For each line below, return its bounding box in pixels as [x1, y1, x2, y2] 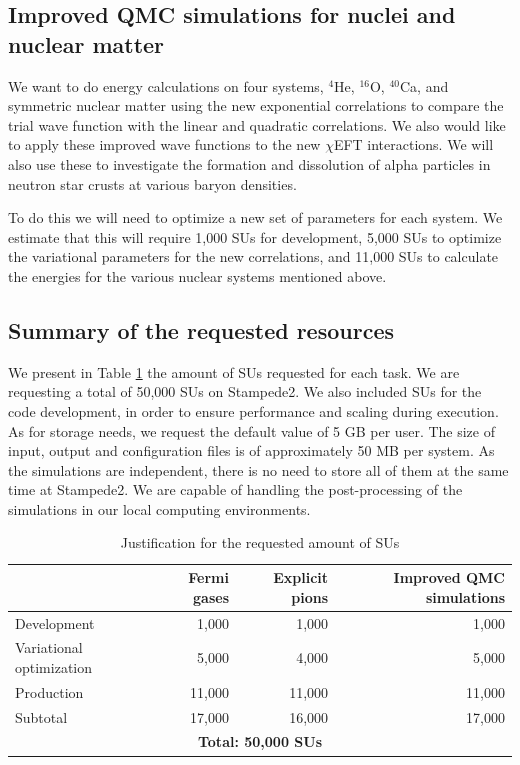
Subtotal [15, 706, 68, 727]
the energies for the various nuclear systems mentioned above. [8, 265, 387, 286]
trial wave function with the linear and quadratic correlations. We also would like [8, 114, 506, 135]
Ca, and [400, 75, 449, 96]
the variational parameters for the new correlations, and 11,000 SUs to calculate [8, 246, 499, 267]
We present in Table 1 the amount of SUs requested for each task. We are [8, 361, 460, 382]
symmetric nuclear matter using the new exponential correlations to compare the [8, 95, 504, 116]
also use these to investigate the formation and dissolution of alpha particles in [8, 153, 491, 174]
